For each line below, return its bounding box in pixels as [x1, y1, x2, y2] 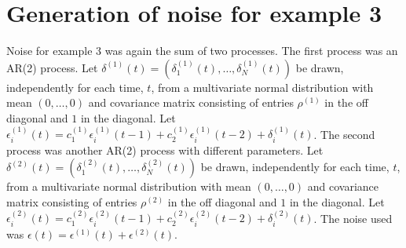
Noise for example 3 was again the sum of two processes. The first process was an [6, 42, 398, 59]
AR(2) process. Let [6, 59, 98, 75]
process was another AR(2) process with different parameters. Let [6, 141, 324, 158]
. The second [313, 126, 375, 142]
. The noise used [313, 210, 393, 226]
